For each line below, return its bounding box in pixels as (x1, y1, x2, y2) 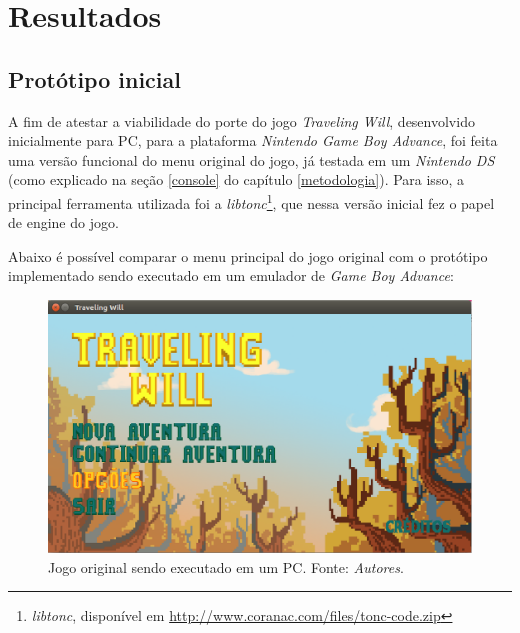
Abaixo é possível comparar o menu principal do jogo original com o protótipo (8, 245, 488, 266)
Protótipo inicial (8, 63, 181, 94)
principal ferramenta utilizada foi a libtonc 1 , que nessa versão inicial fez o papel (8, 189, 495, 213)
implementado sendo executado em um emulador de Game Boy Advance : (8, 265, 454, 286)
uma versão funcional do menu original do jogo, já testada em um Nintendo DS (8, 149, 495, 170)
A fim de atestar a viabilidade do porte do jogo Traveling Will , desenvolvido (8, 110, 475, 131)
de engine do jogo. (8, 212, 119, 233)
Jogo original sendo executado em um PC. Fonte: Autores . (48, 556, 404, 577)
